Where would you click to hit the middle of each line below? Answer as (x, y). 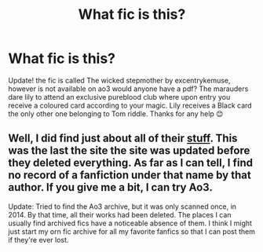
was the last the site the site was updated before (129, 151)
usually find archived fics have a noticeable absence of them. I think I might (130, 223)
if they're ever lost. (38, 239)
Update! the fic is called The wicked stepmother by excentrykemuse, (119, 80)
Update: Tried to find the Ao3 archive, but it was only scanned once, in (122, 206)
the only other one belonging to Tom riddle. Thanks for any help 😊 (116, 113)
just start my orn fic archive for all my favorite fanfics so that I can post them (131, 231)
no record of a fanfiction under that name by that (130, 175)
